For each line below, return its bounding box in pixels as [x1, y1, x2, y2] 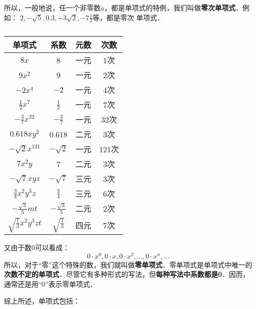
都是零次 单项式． [106, 12, 164, 22]
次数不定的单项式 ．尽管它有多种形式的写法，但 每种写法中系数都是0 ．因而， [4, 269, 250, 279]
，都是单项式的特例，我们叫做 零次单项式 [104, 2, 236, 12]
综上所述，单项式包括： [4, 295, 80, 306]
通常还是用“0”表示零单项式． [4, 278, 97, 289]
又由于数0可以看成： [4, 242, 70, 253]
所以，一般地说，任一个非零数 [4, 2, 101, 12]
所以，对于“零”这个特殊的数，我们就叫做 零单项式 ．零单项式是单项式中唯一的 [4, 259, 253, 269]
